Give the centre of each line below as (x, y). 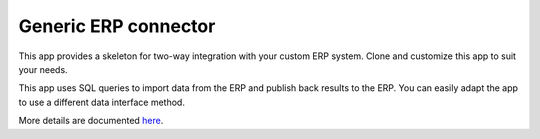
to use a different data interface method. (101, 102)
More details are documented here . (91, 121)
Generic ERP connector (117, 26)
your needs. (43, 69)
